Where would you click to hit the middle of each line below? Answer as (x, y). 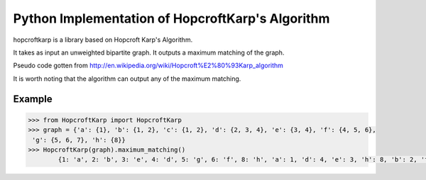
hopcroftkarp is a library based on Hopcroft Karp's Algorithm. (103, 40)
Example (33, 99)
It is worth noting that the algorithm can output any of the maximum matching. (127, 79)
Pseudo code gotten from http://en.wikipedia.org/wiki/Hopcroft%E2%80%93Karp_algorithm (148, 66)
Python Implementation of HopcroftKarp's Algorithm (171, 18)
